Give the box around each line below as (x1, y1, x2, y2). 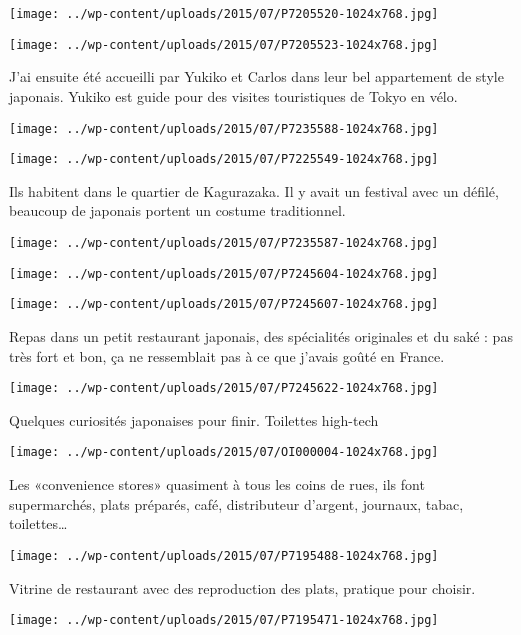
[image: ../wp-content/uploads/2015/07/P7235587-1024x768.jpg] (9, 236, 439, 250)
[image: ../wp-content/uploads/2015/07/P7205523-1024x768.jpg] (9, 37, 439, 52)
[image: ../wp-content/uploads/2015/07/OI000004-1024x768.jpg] (9, 445, 439, 460)
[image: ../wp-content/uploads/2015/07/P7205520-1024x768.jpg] (9, 7, 439, 21)
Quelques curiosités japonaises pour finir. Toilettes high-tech (9, 409, 379, 430)
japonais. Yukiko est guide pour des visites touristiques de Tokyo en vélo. (9, 85, 458, 106)
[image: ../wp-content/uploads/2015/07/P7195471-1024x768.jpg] (9, 613, 439, 628)
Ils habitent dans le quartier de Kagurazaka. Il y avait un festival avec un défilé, (9, 180, 499, 201)
